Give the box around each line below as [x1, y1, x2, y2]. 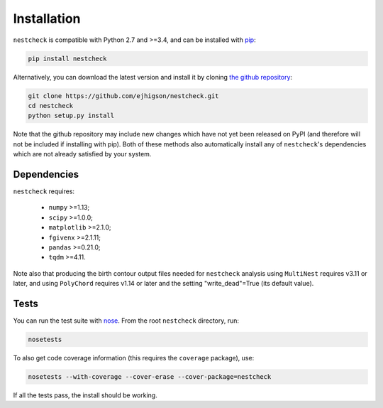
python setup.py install [28, 112, 115, 120]
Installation [13, 11, 81, 26]
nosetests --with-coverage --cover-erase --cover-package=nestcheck [28, 372, 272, 380]
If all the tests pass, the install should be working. [13, 391, 157, 399]
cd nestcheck [28, 102, 74, 109]
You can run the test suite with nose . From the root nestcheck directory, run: [13, 316, 240, 325]
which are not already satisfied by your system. [13, 150, 152, 159]
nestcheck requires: [13, 187, 74, 195]
